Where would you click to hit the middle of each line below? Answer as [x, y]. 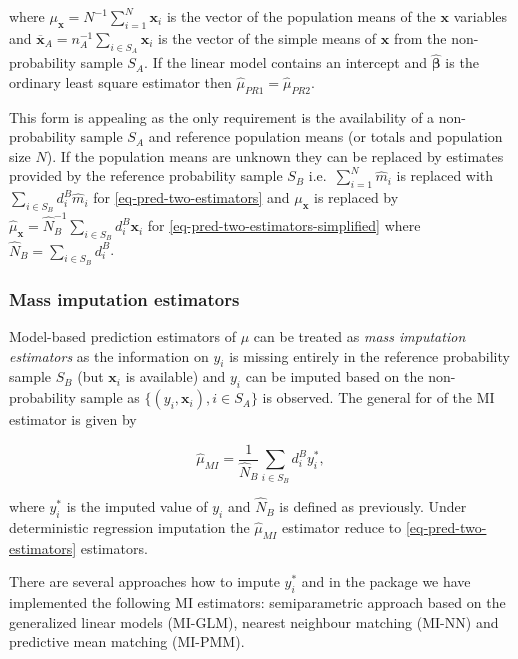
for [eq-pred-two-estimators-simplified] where [284, 225]
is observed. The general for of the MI [378, 397]
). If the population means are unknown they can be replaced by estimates [275, 155]
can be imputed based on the [334, 376]
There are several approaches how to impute [144, 581]
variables [480, 16]
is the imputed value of [137, 506]
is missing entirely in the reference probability [369, 355]
